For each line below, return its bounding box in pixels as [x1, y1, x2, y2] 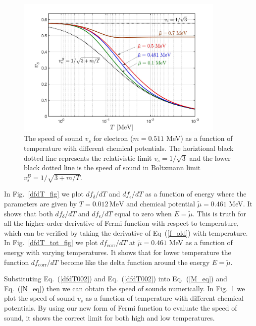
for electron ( [93, 133, 133, 143]
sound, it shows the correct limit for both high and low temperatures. [4, 312, 215, 323]
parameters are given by [4, 198, 77, 209]
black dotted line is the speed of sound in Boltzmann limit [24, 162, 201, 173]
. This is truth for [192, 208, 246, 218]
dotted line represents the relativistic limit [24, 152, 152, 163]
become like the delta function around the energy [60, 257, 210, 267]
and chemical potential [126, 198, 195, 209]
